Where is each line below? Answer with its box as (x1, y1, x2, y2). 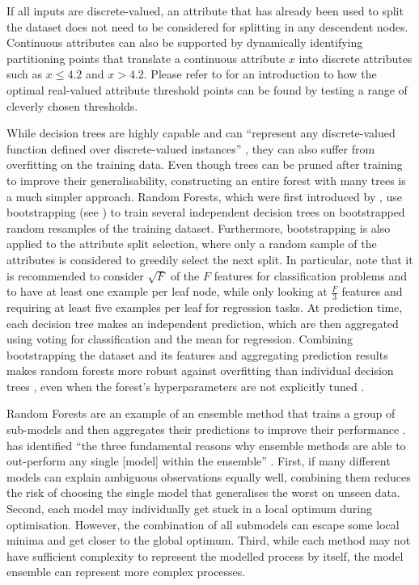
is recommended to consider (6, 267, 144, 284)
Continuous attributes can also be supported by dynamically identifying (6, 34, 363, 51)
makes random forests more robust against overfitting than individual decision (6, 362, 394, 379)
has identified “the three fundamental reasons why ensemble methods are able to (6, 436, 406, 453)
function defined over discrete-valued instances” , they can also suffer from (6, 140, 375, 157)
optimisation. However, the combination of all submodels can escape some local (6, 516, 400, 532)
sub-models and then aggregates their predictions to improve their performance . (6, 421, 406, 438)
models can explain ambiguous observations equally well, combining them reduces (6, 468, 411, 485)
